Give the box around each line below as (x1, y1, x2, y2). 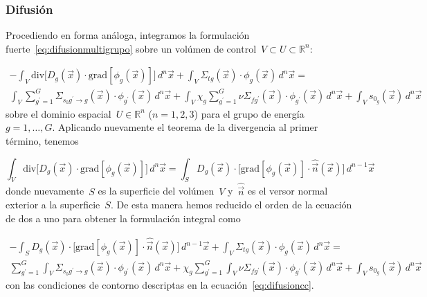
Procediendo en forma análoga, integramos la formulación (6, 28, 250, 42)
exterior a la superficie (6, 197, 100, 212)
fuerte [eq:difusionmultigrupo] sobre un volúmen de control (6, 41, 257, 55)
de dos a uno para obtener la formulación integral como (6, 210, 241, 225)
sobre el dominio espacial (6, 106, 111, 120)
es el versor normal (247, 183, 328, 198)
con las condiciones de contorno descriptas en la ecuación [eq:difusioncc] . (6, 278, 314, 292)
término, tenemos (6, 133, 79, 147)
